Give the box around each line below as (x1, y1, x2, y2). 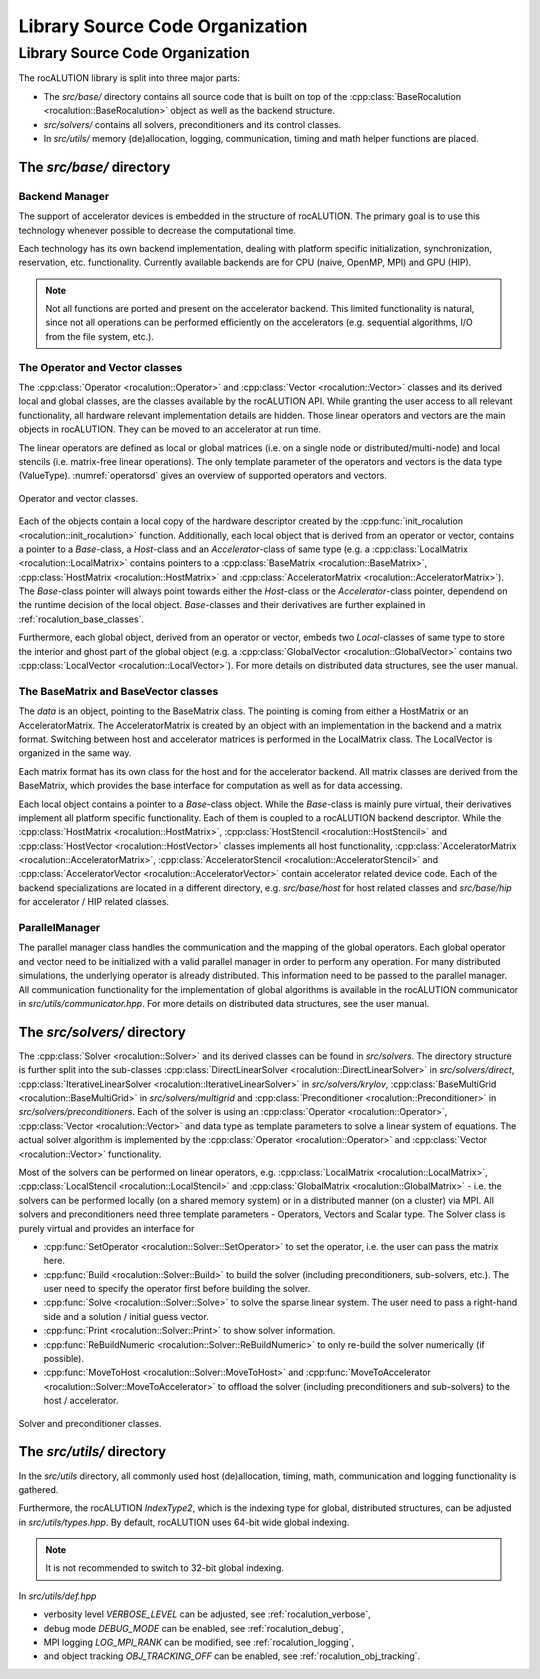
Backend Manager (18, 189, 110, 203)
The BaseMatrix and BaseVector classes (18, 684, 219, 698)
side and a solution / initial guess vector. (43, 1310, 209, 1322)
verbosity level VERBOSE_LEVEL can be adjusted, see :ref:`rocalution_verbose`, (43, 1608, 371, 1620)
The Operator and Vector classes (18, 360, 183, 374)
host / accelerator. (43, 1395, 119, 1407)
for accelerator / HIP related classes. (18, 896, 170, 908)
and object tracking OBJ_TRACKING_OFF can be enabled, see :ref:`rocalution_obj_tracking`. (43, 1650, 421, 1662)
